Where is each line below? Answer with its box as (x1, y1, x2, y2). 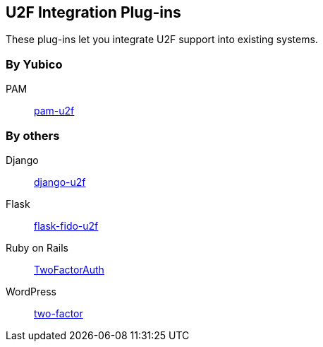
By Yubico (6, 57, 63, 71)
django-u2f (34, 175, 86, 188)
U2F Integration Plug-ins (6, 4, 181, 21)
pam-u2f (34, 105, 75, 117)
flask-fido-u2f (34, 219, 99, 232)
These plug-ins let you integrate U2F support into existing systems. (6, 33, 318, 46)
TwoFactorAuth (34, 263, 104, 276)
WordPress (6, 285, 57, 298)
